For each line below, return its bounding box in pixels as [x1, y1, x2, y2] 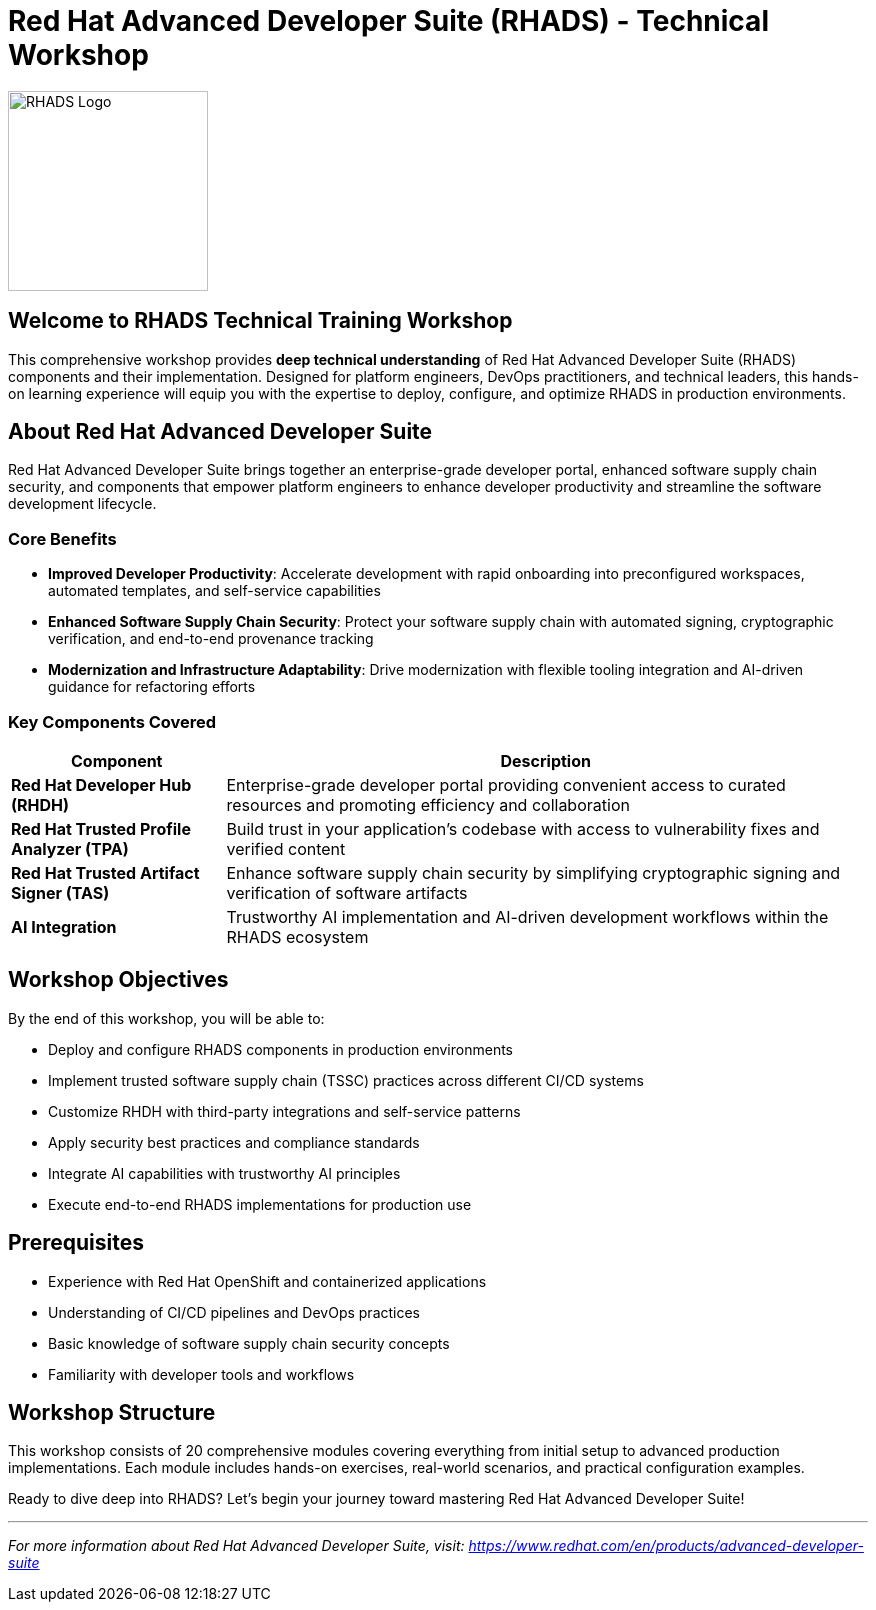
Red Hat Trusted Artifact [11, 862, 200, 883]
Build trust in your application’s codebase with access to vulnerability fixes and [226, 818, 820, 839]
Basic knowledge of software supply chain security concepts [48, 1334, 450, 1352]
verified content [226, 838, 346, 859]
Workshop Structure [8, 1400, 216, 1426]
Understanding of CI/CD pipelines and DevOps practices [48, 1303, 421, 1321]
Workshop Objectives [8, 967, 229, 993]
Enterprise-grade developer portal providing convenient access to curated [226, 774, 786, 795]
